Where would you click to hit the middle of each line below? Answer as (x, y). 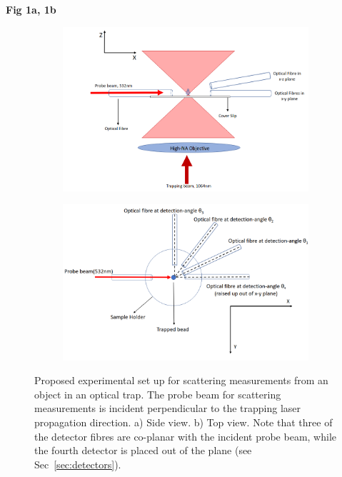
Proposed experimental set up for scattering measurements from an (181, 380)
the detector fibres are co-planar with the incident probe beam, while (185, 436)
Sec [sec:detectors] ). (78, 464)
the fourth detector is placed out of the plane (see (143, 450)
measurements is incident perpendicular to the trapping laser (168, 408)
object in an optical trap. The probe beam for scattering (158, 394)
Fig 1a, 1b (31, 9)
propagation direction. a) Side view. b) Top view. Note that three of (183, 422)
